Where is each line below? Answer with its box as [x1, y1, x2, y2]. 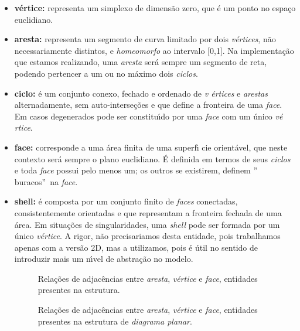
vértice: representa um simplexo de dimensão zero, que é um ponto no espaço [14, 2, 296, 13]
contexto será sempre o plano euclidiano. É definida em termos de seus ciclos [14, 152, 291, 165]
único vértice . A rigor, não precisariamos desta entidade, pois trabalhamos [14, 230, 281, 242]
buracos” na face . [14, 175, 78, 187]
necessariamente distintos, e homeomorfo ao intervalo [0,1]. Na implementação [14, 44, 294, 56]
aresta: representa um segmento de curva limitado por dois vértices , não [14, 33, 276, 45]
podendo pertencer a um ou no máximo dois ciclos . [14, 67, 198, 79]
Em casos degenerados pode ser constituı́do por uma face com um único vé [14, 110, 283, 122]
